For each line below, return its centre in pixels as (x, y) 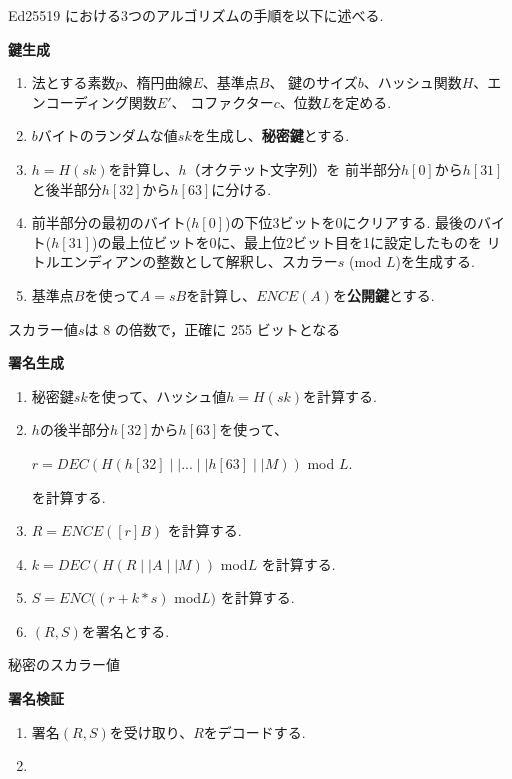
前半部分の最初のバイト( (111, 222)
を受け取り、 (151, 731)
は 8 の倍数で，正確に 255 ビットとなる (212, 328)
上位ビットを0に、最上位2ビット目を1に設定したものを (304, 241)
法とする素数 (73, 82)
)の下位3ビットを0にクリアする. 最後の (350, 222)
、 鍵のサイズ (313, 82)
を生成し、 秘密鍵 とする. (270, 135)
